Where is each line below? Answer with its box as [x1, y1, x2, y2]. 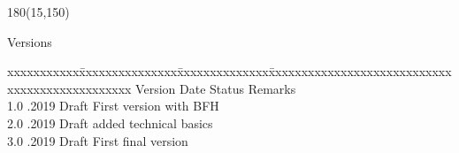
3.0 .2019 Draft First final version [7, 131, 188, 149]
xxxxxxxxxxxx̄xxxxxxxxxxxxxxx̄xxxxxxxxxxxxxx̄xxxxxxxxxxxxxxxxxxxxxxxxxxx [7, 62, 452, 80]
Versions [7, 32, 52, 50]
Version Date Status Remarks [135, 79, 296, 97]
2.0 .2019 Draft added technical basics [7, 113, 213, 132]
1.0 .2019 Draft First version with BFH [7, 96, 219, 115]
